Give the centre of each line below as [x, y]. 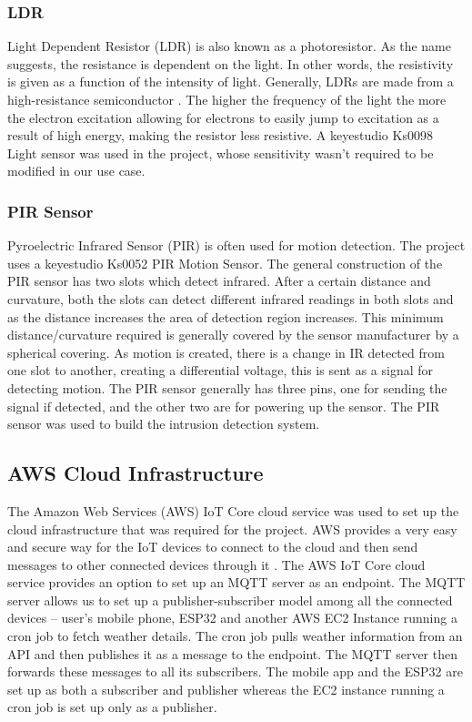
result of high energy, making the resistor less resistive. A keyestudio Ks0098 [220, 135]
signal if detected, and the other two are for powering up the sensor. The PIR [224, 406]
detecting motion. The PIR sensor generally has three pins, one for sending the [227, 387]
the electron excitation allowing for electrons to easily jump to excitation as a [223, 117]
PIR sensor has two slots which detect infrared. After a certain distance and [219, 281]
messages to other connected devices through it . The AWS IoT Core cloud [216, 564]
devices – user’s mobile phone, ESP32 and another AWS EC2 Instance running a [232, 618]
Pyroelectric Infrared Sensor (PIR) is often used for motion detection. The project [236, 245]
